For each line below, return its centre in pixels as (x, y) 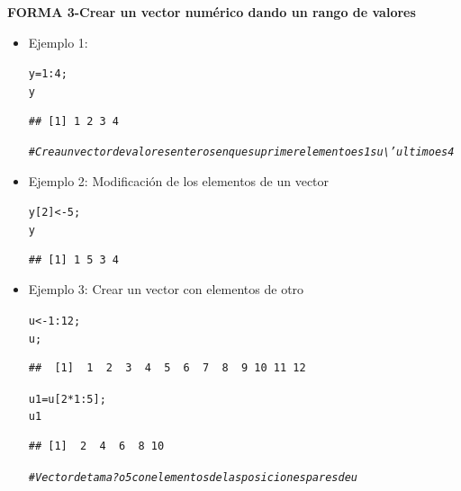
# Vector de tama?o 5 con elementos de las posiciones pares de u (193, 477)
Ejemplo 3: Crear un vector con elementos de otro (166, 289)
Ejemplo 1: (58, 42)
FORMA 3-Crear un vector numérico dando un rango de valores (212, 12)
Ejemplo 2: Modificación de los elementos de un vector (179, 180)
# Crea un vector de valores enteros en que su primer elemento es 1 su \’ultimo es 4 (241, 152)
